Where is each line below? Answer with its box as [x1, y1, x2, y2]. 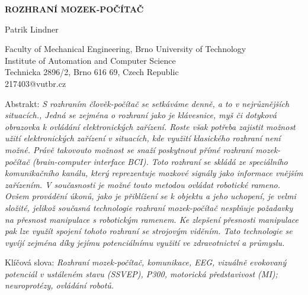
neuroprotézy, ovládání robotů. [5, 279, 114, 291]
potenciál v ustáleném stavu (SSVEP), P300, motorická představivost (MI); [5, 267, 278, 280]
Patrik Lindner [5, 22, 59, 35]
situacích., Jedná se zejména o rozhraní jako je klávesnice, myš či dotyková [5, 109, 277, 121]
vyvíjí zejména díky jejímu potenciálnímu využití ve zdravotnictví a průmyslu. [5, 236, 285, 248]
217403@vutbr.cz [5, 77, 66, 89]
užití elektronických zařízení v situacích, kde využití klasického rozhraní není [5, 132, 281, 144]
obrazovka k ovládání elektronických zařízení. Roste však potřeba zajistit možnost [5, 120, 296, 132]
